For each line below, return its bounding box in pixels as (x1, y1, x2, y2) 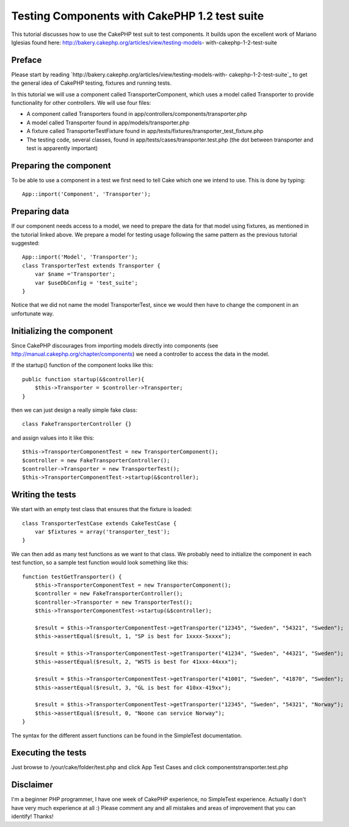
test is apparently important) (26, 144, 98, 152)
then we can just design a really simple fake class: (11, 406, 137, 413)
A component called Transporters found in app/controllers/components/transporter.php (26, 110, 247, 118)
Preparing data (11, 206, 70, 217)
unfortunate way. (11, 310, 54, 317)
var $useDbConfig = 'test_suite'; (34, 279, 139, 286)
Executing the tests (11, 748, 87, 758)
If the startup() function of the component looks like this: (11, 362, 154, 369)
